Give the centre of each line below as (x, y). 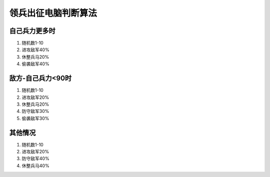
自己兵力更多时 (32, 31)
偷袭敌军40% (35, 64)
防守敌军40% (35, 158)
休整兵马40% (35, 165)
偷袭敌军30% (35, 118)
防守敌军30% (35, 111)
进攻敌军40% (35, 50)
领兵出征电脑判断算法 (53, 13)
